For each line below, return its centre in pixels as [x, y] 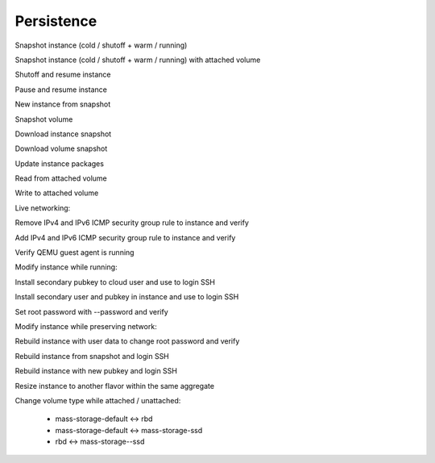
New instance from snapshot [63, 104]
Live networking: [43, 208]
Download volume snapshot [61, 148]
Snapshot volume [44, 119]
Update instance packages [60, 163]
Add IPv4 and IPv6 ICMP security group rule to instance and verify [125, 237]
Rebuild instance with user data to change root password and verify [127, 341]
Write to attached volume [57, 193]
